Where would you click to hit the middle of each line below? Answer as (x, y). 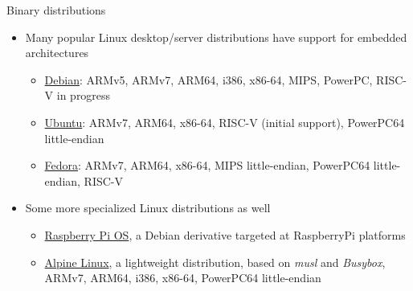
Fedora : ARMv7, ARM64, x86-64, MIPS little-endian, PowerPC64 (207, 165)
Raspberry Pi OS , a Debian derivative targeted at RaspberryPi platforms (225, 234)
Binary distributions (56, 10)
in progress (84, 95)
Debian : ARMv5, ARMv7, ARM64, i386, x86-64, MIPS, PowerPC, (209, 79)
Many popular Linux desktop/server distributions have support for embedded (216, 37)
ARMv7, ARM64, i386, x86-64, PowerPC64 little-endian (183, 278)
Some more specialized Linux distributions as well (148, 208)
